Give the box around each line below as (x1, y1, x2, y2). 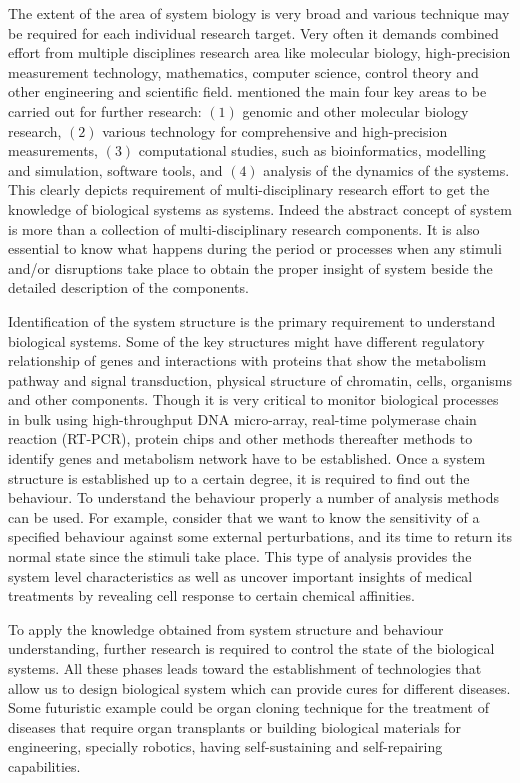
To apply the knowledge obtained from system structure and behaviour (8, 618, 444, 639)
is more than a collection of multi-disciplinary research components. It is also (8, 218, 480, 239)
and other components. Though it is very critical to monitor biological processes (8, 389, 499, 410)
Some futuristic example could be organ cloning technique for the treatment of (8, 697, 489, 718)
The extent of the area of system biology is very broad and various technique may (8, 3, 510, 23)
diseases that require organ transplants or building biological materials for (8, 716, 462, 737)
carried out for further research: (8, 100, 202, 121)
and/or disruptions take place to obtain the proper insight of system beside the (8, 257, 493, 278)
